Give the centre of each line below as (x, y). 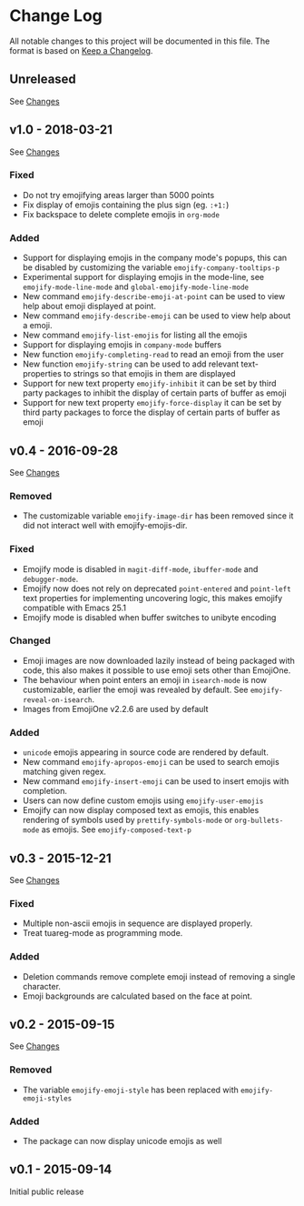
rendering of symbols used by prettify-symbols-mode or (127, 820)
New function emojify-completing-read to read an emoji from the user (153, 355)
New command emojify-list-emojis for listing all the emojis (135, 335)
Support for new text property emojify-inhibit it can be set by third (149, 384)
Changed (30, 640)
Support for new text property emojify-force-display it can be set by (152, 403)
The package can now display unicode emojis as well (122, 1141)
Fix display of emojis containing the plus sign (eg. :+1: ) (126, 205)
